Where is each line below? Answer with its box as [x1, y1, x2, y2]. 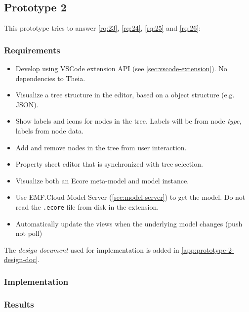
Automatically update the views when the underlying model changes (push [15, 218, 243, 228]
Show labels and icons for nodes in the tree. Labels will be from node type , [15, 116, 242, 126]
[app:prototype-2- [181, 244, 234, 255]
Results [4, 298, 34, 310]
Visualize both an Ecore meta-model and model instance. [15, 175, 189, 185]
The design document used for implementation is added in [4, 244, 179, 255]
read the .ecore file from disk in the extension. [15, 201, 159, 212]
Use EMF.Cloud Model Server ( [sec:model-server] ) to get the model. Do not [15, 192, 246, 202]
